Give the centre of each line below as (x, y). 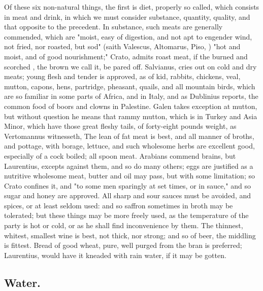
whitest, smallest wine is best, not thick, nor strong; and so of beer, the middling (130, 235)
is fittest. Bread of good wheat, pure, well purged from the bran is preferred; (123, 245)
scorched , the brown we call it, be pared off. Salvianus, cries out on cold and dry (130, 66)
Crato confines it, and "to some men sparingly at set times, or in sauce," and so (127, 185)
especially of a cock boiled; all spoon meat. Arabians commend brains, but (120, 155)
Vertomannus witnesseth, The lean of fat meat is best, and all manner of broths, (129, 136)
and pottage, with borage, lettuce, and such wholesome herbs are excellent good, (129, 146)
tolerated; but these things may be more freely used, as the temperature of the (126, 215)
